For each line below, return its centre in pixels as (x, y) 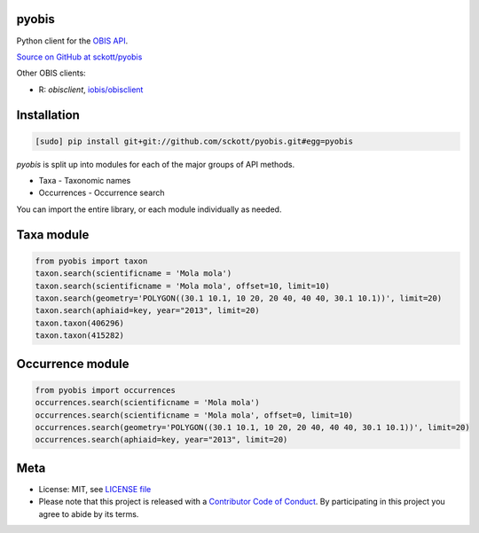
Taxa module (53, 235)
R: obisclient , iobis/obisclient (91, 90)
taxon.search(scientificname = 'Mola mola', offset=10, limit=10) (182, 286)
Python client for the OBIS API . (72, 41)
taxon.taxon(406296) (79, 323)
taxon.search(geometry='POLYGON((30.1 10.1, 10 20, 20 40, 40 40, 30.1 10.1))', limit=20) (239, 298)
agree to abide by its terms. (89, 513)
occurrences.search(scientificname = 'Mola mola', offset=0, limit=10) (194, 415)
